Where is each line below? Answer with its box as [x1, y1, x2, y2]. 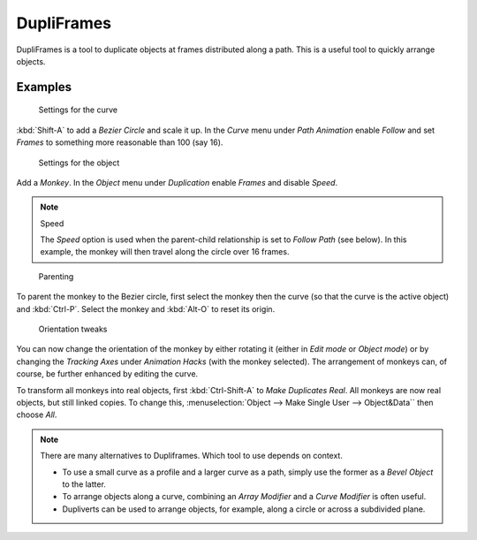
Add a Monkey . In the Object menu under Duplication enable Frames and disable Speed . [16, 177, 338, 187]
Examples [16, 80, 72, 95]
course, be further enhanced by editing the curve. [16, 369, 199, 379]
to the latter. [62, 478, 106, 490]
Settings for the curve [38, 104, 118, 115]
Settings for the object [38, 157, 120, 168]
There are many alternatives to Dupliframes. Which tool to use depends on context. [40, 451, 344, 461]
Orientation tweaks [38, 323, 108, 335]
